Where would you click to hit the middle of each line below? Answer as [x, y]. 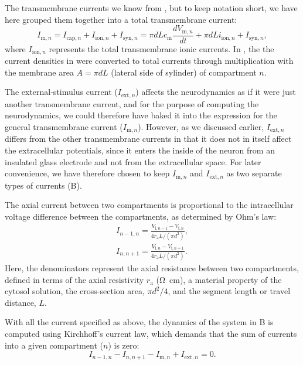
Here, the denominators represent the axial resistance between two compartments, [152, 268]
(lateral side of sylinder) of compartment [184, 72]
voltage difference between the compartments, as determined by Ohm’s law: [141, 216]
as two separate [254, 173]
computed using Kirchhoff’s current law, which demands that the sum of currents [151, 333]
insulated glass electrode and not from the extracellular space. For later [133, 161]
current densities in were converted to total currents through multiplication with [149, 61]
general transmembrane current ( [64, 126]
